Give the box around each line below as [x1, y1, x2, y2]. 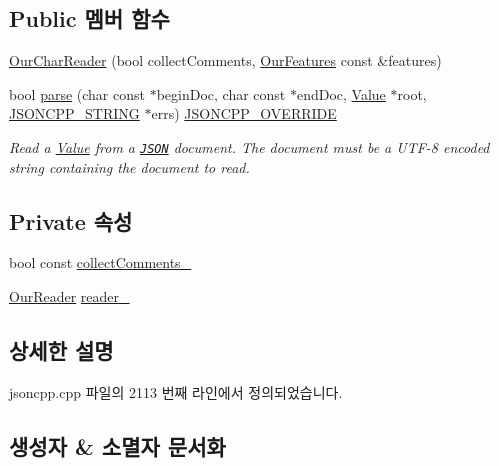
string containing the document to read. [9, 156, 250, 177]
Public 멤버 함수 [9, 3, 170, 34]
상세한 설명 [9, 335, 114, 366]
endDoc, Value [296, 83, 386, 104]
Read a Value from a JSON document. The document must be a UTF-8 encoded [9, 136, 490, 157]
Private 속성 [9, 205, 133, 236]
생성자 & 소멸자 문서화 [9, 430, 226, 461]
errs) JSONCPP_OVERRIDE [151, 103, 337, 124]
